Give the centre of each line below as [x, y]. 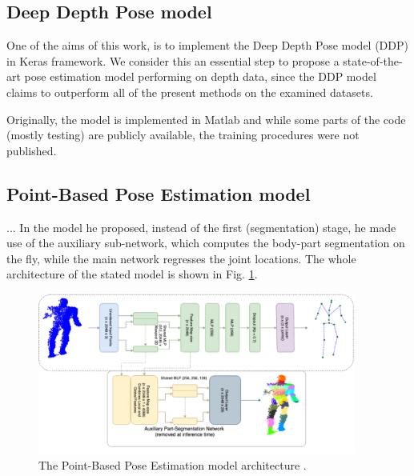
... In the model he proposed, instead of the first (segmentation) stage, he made [201, 227]
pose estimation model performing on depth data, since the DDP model [200, 76]
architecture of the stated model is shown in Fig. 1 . [132, 274]
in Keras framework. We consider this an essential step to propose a [173, 60]
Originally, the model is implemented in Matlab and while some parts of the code [206, 119]
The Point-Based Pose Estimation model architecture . [173, 464]
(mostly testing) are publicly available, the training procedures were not [183, 135]
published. [32, 150]
